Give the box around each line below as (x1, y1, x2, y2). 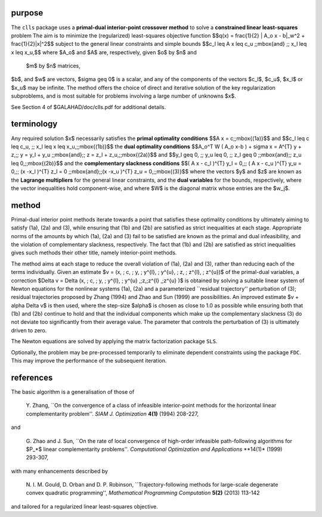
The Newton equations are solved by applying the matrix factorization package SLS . (11, 338, 218, 345)
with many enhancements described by (11, 468, 109, 475)
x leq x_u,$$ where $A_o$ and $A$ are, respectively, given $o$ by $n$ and (11, 48, 197, 56)
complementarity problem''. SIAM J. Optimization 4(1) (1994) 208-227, (26, 410, 199, 417)
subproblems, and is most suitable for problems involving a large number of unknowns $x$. (11, 92, 236, 99)
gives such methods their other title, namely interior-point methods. (11, 249, 177, 256)
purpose (11, 8, 44, 18)
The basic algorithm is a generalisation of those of (11, 388, 135, 395)
